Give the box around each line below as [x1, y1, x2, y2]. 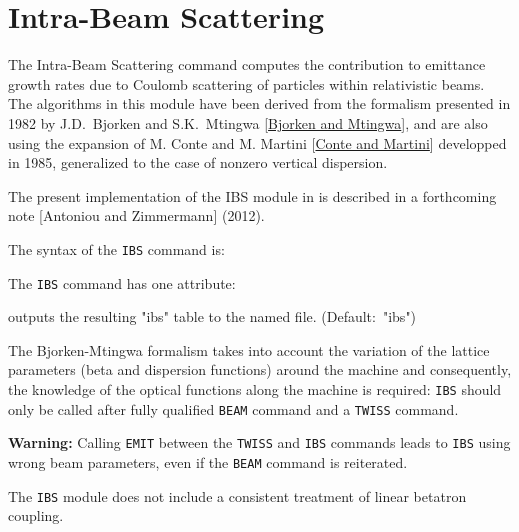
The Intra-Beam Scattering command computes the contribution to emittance [8, 54, 486, 75]
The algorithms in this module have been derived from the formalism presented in [8, 93, 511, 114]
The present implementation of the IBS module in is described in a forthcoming [8, 185, 497, 206]
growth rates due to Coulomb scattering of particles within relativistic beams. [8, 73, 485, 94]
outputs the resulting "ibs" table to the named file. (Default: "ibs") [8, 306, 417, 327]
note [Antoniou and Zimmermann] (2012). [8, 205, 265, 226]
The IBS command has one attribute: [8, 272, 236, 293]
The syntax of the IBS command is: [8, 238, 225, 259]
